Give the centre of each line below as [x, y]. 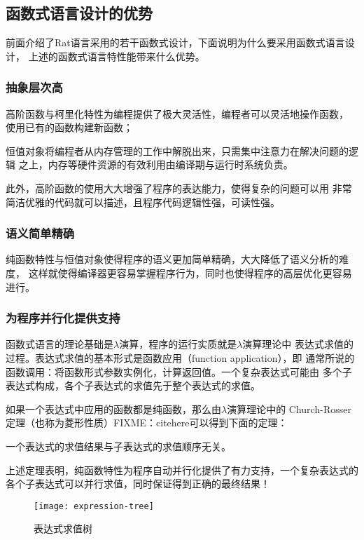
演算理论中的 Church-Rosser [289, 409]
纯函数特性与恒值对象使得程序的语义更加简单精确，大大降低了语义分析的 [172, 259]
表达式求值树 [63, 528]
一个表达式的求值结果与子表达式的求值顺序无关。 [118, 446]
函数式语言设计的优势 [79, 13]
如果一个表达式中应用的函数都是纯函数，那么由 [113, 409]
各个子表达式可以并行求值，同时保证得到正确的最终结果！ [138, 484]
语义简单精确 [40, 233]
